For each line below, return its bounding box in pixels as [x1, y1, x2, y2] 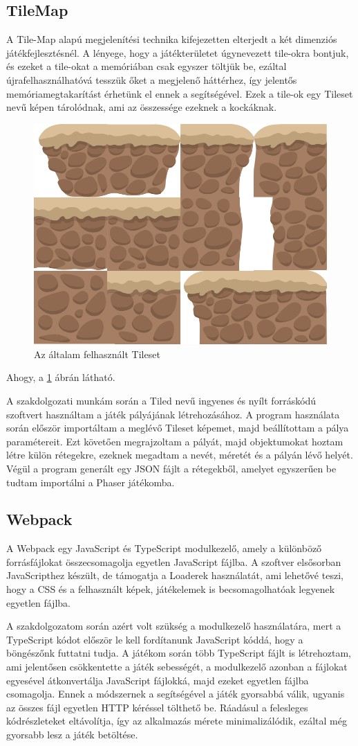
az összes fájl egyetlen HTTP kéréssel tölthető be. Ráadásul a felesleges [6, 700, 308, 714]
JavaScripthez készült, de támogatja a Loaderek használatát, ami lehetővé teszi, [6, 568, 343, 583]
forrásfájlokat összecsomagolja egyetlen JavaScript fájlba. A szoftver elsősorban [6, 554, 341, 569]
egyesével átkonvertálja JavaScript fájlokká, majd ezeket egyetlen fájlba [6, 673, 309, 687]
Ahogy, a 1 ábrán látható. [6, 370, 115, 384]
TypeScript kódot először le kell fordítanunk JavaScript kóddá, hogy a [6, 632, 303, 646]
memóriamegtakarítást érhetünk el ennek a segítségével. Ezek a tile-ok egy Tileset [6, 86, 353, 100]
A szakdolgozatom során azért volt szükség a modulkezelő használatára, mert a [6, 619, 341, 633]
